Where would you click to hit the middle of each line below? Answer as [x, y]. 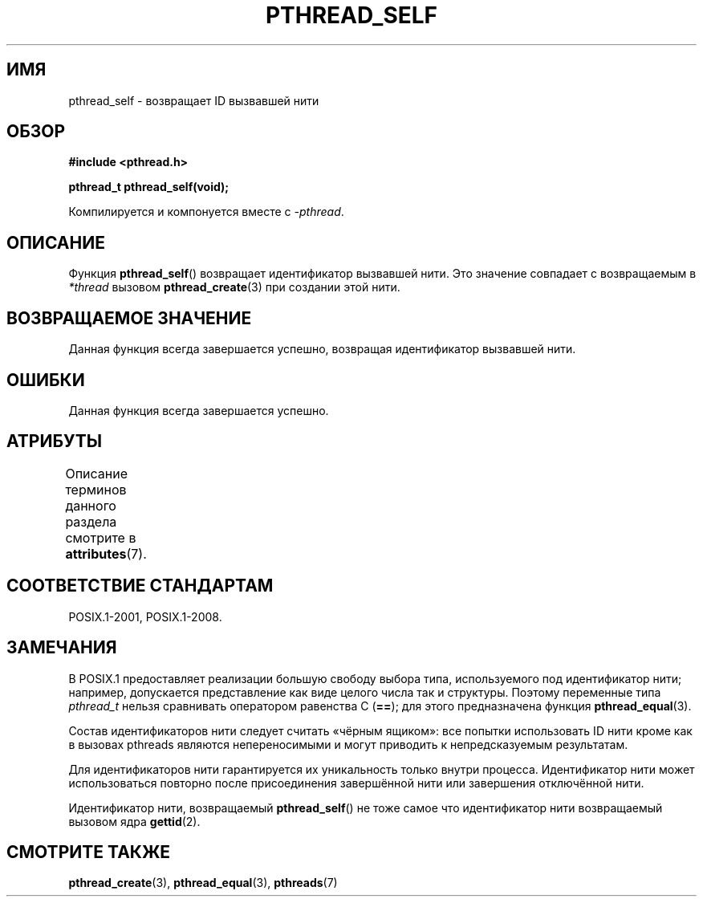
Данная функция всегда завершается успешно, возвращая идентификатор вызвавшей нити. [322, 349]
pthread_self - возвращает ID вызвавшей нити [194, 100]
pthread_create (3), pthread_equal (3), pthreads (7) [203, 883]
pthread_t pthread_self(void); [149, 187]
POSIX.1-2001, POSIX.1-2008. [145, 616]
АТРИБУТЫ [55, 441]
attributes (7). [106, 553]
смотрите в [101, 537]
